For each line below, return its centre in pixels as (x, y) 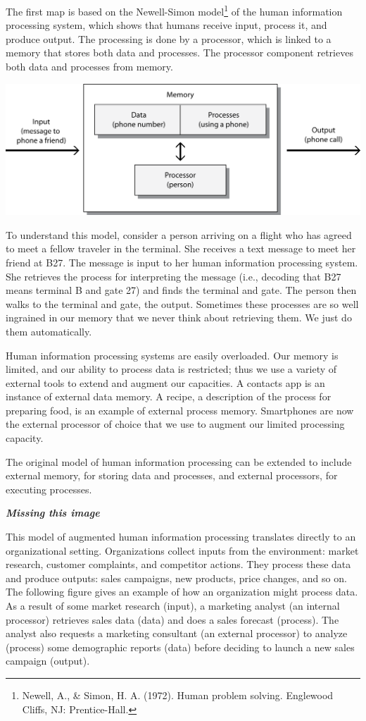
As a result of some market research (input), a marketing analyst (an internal (173, 605)
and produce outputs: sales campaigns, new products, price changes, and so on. (176, 578)
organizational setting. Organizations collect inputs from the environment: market (182, 550)
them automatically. (49, 331)
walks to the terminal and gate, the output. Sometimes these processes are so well (182, 303)
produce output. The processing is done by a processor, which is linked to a (169, 38)
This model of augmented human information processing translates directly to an (181, 537)
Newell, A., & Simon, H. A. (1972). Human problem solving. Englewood (178, 695)
